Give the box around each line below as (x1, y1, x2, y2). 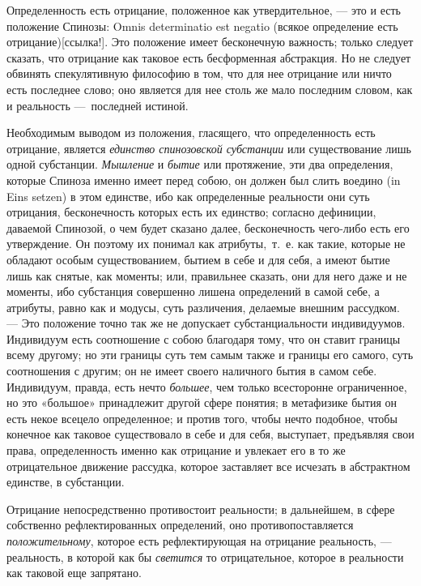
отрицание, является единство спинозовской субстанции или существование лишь (6, 139, 411, 156)
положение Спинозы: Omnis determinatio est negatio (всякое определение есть (6, 17, 398, 34)
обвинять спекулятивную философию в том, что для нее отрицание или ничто (6, 65, 392, 82)
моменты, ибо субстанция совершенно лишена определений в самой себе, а (6, 283, 380, 300)
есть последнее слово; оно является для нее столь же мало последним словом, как (6, 80, 413, 97)
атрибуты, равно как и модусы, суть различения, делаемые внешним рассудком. (6, 298, 400, 315)
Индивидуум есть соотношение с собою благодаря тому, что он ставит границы (6, 330, 401, 347)
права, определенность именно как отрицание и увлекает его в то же (6, 442, 346, 459)
